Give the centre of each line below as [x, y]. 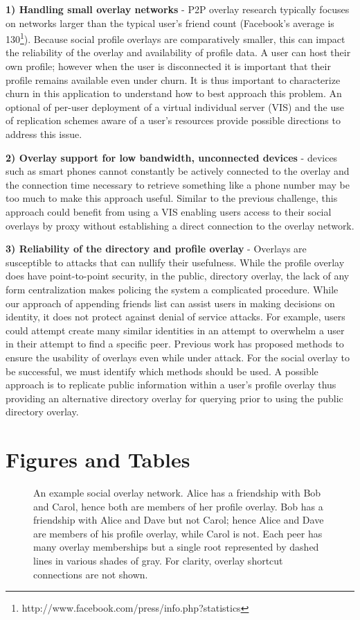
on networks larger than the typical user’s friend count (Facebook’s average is [170, 23]
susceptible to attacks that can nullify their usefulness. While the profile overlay [175, 262]
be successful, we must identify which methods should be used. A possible [162, 371]
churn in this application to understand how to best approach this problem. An [174, 93]
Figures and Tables [98, 459]
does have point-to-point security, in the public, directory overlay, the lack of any [178, 276]
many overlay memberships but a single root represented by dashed [176, 547]
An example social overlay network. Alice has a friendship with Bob [177, 492]
